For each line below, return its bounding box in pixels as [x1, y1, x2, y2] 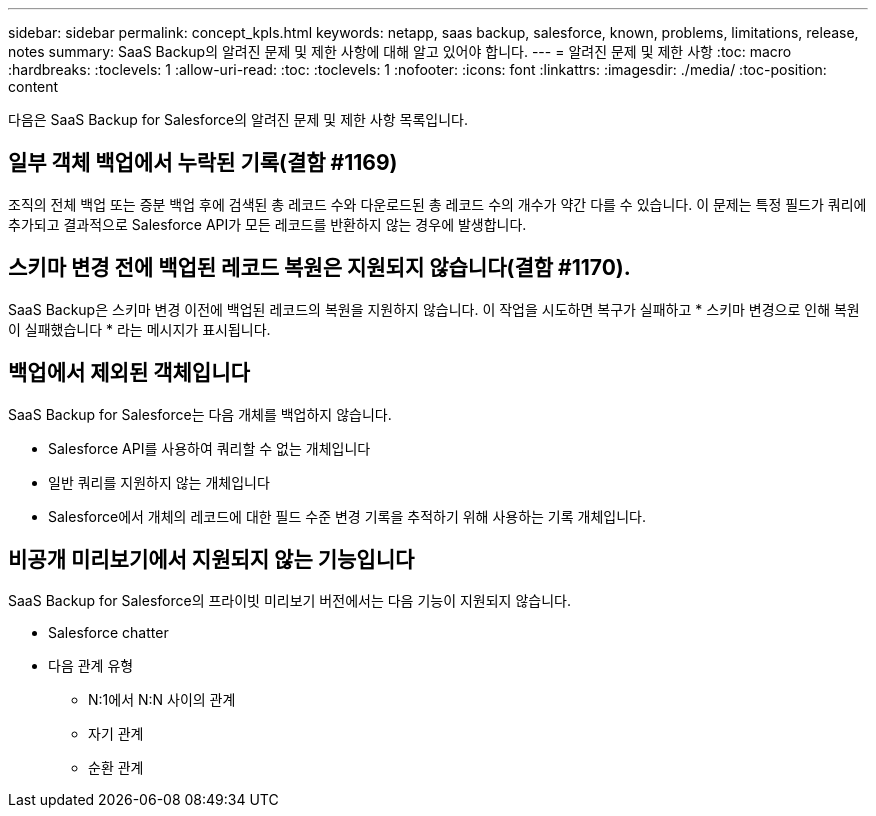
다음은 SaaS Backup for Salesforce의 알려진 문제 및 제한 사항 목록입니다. [8, 111, 468, 128]
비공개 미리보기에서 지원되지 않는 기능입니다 [8, 546, 415, 572]
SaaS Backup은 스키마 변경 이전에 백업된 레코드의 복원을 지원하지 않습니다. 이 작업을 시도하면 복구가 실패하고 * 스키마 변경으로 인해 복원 [8, 300, 860, 318]
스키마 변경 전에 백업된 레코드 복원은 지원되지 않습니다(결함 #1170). [8, 255, 631, 281]
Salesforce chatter [48, 624, 169, 642]
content [8, 78, 59, 95]
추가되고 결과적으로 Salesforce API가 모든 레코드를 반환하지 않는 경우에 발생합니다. [8, 215, 527, 233]
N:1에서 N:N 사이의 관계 [88, 691, 236, 709]
